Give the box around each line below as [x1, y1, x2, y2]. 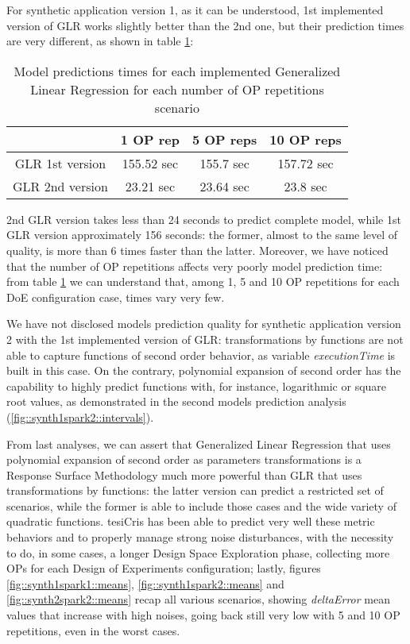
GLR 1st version [14, 153, 106, 172]
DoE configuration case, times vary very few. [6, 288, 225, 305]
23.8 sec [284, 176, 327, 195]
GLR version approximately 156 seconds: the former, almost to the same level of [6, 226, 398, 243]
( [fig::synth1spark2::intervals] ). [6, 408, 154, 425]
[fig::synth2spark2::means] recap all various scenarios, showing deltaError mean [6, 591, 390, 607]
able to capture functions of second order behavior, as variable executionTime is [6, 346, 396, 363]
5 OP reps [191, 129, 257, 148]
